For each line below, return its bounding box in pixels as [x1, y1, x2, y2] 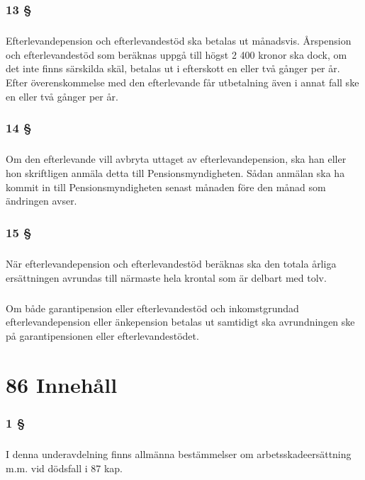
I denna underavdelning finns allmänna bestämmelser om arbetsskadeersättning [6, 446, 352, 461]
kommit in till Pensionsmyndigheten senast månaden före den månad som [6, 179, 326, 194]
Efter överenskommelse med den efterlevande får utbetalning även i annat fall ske [6, 75, 359, 89]
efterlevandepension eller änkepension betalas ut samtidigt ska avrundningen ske [6, 314, 355, 329]
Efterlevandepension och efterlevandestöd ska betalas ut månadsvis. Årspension [6, 33, 352, 48]
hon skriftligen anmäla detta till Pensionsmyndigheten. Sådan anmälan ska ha [6, 166, 345, 180]
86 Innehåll [6, 370, 118, 399]
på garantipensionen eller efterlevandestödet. [6, 328, 199, 343]
